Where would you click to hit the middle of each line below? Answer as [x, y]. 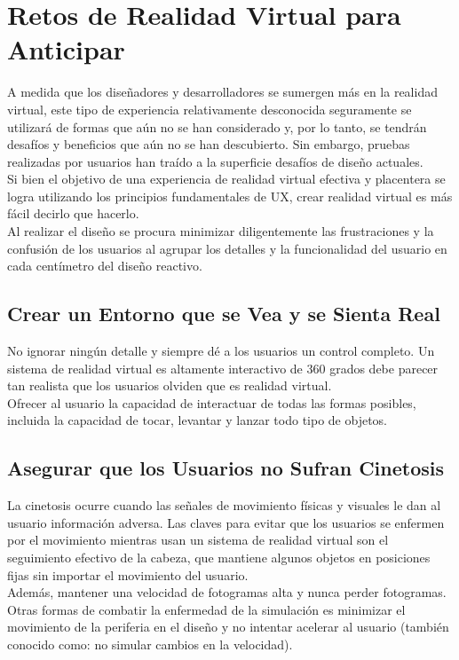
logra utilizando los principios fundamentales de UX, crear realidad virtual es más [230, 196]
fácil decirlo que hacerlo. [73, 213]
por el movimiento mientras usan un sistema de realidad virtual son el [198, 540]
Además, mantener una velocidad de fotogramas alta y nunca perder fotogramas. [227, 592]
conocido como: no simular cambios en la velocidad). [150, 644]
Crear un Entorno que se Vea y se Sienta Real [224, 314]
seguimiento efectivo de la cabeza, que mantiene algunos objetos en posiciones [219, 557]
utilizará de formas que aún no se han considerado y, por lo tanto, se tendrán [217, 126]
